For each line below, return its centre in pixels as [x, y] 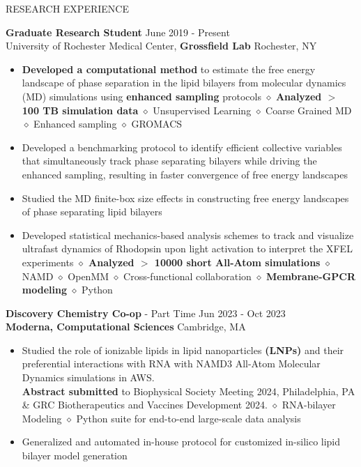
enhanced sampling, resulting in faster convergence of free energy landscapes [185, 174]
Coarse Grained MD [309, 110]
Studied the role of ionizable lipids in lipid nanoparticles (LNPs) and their [183, 350]
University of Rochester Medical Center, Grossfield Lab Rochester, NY [161, 46]
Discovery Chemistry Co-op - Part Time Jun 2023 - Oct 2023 [146, 313]
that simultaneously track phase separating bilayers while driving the [169, 161]
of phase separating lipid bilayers [92, 212]
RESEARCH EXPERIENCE [67, 8]
